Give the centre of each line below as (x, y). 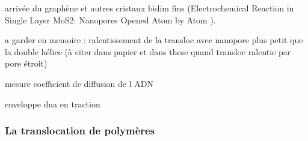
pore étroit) (26, 63)
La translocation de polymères (80, 130)
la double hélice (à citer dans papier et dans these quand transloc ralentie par (148, 51)
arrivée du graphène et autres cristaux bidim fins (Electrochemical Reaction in (149, 8)
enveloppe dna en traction (53, 103)
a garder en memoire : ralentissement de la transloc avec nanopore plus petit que (154, 40)
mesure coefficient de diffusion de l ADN (79, 83)
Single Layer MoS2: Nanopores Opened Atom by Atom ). (110, 19)
